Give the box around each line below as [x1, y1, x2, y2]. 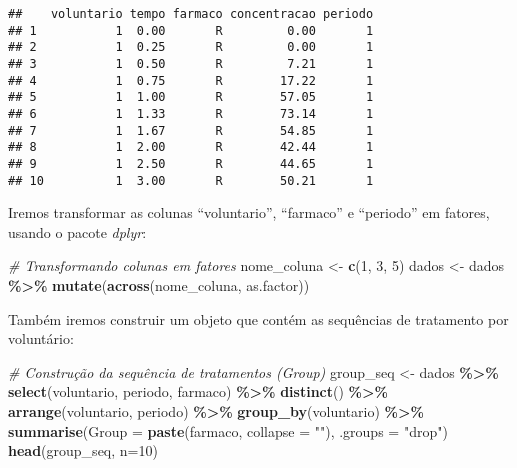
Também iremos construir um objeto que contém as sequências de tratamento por [8, 308, 509, 329]
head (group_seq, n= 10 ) [8, 440, 158, 461]
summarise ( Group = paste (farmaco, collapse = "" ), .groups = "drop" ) [8, 420, 448, 441]
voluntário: [8, 328, 74, 349]
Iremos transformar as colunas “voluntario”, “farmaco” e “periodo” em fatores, [8, 202, 490, 223]
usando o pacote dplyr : [8, 221, 147, 242]
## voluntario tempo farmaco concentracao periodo [8, 7, 374, 21]
